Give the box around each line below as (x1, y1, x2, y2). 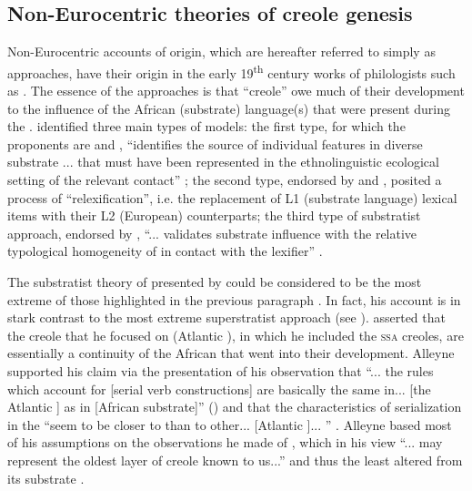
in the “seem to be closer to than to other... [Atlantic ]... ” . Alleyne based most (7, 414, 452, 434)
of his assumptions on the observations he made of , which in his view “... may (7, 433, 443, 452)
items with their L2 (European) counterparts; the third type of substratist (7, 206, 421, 225)
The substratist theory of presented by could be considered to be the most (7, 271, 422, 291)
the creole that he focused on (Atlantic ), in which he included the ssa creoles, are (7, 325, 464, 344)
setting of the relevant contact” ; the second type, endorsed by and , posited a (7, 170, 442, 189)
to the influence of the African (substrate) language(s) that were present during (7, 98, 451, 118)
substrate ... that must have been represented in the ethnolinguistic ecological (7, 152, 439, 171)
